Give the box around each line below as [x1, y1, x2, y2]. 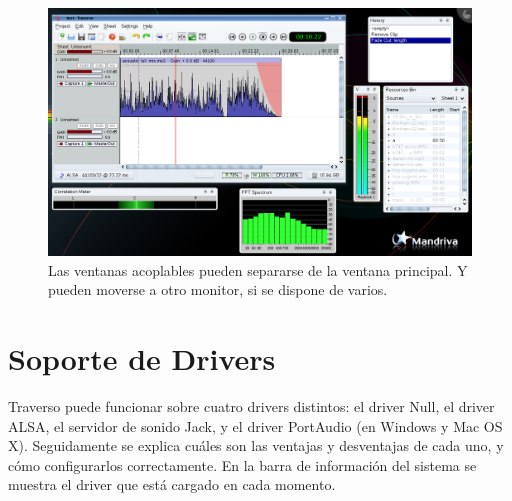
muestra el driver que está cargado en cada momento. [8, 474, 336, 495]
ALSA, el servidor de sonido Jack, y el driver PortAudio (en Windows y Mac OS [8, 415, 503, 436]
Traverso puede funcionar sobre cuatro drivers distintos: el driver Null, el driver [8, 395, 495, 416]
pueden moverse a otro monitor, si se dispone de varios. [48, 279, 388, 300]
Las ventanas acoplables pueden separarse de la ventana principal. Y [48, 259, 468, 280]
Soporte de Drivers [8, 337, 276, 378]
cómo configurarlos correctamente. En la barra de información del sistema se [8, 454, 477, 475]
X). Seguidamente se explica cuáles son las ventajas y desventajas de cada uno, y [8, 435, 504, 456]
